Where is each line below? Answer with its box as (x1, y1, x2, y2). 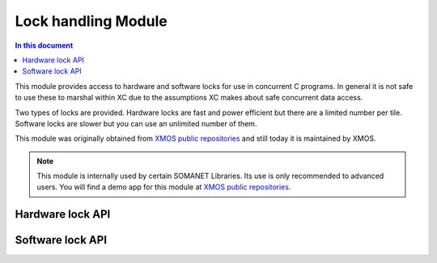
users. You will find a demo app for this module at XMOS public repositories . (36, 182, 291, 192)
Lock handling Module (15, 12, 168, 30)
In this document (15, 40, 74, 50)
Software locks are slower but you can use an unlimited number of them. (15, 118, 257, 129)
